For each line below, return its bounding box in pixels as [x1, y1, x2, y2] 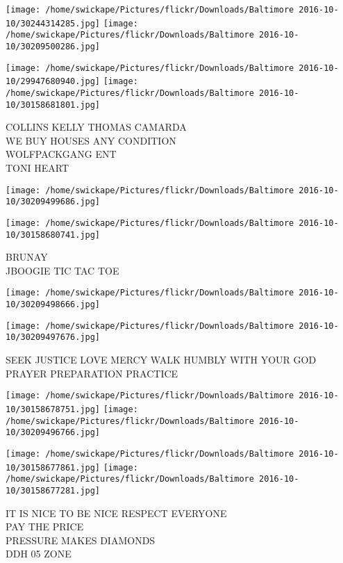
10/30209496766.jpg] [6, 427, 101, 438]
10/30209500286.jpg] [6, 41, 101, 51]
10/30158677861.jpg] [6, 462, 101, 473]
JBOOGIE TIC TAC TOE [6, 263, 119, 277]
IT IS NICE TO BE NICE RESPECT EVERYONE [6, 505, 227, 520]
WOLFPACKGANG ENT [6, 147, 117, 161]
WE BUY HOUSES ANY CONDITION [6, 133, 176, 147]
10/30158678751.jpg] [6, 404, 101, 414]
